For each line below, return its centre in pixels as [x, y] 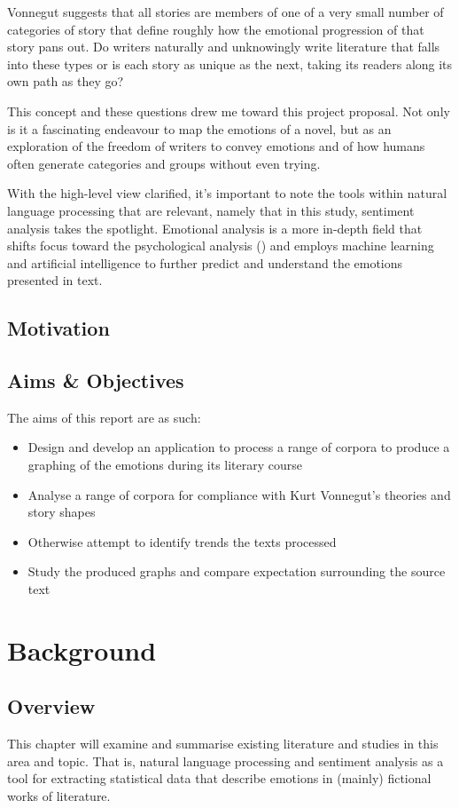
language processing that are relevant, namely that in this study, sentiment [211, 210]
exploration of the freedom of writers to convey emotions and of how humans [216, 146]
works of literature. [59, 796]
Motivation [58, 328]
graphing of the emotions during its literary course [165, 465]
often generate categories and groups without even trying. [164, 163]
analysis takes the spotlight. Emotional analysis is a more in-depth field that [215, 228]
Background [82, 650]
